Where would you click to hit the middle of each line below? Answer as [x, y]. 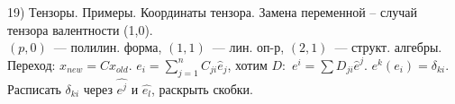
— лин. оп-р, [248, 47]
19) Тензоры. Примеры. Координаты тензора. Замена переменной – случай [212, 12]
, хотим [247, 64]
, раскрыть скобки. [202, 88]
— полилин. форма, [108, 47]
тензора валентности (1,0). [80, 29]
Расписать [34, 88]
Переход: [32, 64]
